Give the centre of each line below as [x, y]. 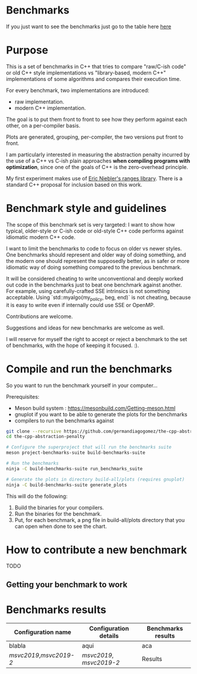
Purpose [27, 50]
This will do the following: [37, 496]
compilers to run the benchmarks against [64, 420]
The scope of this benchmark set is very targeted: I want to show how [91, 224]
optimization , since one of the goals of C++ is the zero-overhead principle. [97, 167]
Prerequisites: [23, 396]
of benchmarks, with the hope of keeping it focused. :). [72, 345]
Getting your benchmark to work [67, 584]
